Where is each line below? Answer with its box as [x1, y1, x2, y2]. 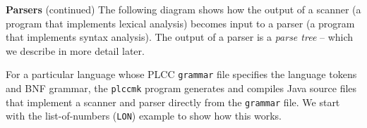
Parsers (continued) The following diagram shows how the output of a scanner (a [6, 2, 361, 16]
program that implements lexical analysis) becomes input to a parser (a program [6, 15, 355, 30]
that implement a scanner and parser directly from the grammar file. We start [6, 94, 340, 109]
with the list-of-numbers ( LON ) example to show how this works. [6, 108, 282, 123]
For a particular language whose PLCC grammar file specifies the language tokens [6, 67, 357, 82]
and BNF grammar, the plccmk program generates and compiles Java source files [6, 81, 357, 96]
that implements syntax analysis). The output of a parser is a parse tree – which [6, 30, 354, 44]
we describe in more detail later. [6, 43, 145, 58]
